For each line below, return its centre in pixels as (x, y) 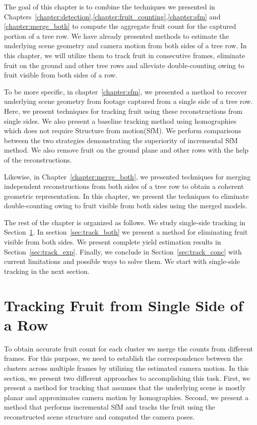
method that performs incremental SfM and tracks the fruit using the (110, 407)
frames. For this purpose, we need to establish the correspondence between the (124, 358)
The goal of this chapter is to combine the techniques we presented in (110, 6)
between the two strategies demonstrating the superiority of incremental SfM (121, 140)
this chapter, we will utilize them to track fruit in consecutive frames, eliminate (125, 55)
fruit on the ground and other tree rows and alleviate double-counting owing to (124, 65)
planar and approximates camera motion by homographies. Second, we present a (126, 397)
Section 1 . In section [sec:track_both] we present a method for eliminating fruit (126, 232)
